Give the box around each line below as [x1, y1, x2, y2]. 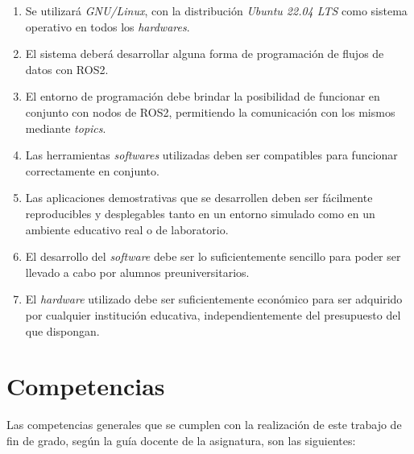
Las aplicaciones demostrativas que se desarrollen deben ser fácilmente [25, 189, 373, 206]
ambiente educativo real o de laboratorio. [25, 221, 229, 237]
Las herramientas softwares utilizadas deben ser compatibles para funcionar [25, 147, 398, 163]
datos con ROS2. [25, 60, 109, 77]
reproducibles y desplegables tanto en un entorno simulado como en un [25, 204, 375, 221]
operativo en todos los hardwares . [25, 18, 190, 35]
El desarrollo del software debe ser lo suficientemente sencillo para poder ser [25, 248, 401, 265]
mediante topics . [25, 119, 106, 136]
